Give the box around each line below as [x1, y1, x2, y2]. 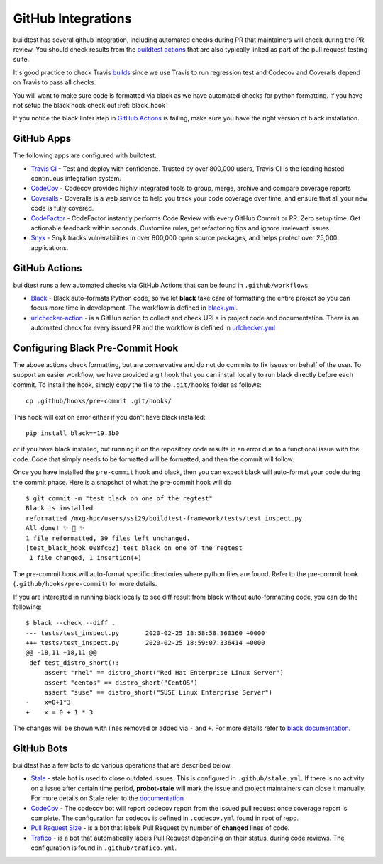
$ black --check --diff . [26, 619, 116, 627]
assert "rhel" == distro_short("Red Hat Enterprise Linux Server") [44, 668, 284, 677]
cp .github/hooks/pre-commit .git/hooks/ [26, 397, 172, 405]
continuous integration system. [30, 174, 122, 182]
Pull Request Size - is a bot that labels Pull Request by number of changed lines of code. [30, 824, 290, 832]
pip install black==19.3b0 [26, 430, 120, 437]
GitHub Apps [13, 133, 72, 145]
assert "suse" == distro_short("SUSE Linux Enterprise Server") [44, 688, 273, 697]
